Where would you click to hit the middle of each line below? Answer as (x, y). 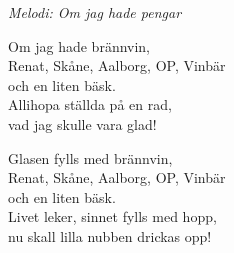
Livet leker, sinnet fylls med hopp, (112, 216)
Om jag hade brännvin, (79, 45)
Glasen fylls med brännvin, (90, 157)
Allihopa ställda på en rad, (90, 104)
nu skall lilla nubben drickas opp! (110, 235)
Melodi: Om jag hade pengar (95, 12)
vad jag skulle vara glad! (82, 123)
